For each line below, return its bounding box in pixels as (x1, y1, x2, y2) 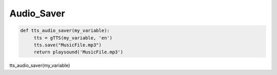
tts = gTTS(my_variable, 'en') (33, 35, 113, 41)
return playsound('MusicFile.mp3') (33, 49, 123, 55)
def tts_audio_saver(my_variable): (20, 28, 110, 33)
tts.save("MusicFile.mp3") (33, 42, 102, 48)
